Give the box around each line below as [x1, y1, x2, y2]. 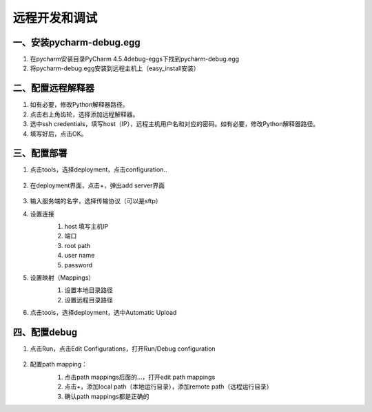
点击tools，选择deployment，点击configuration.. [30, 165, 167, 174]
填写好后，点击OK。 [30, 130, 87, 138]
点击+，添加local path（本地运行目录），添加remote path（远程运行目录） [64, 382, 273, 391]
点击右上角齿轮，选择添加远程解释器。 [30, 110, 139, 119]
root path [64, 241, 91, 249]
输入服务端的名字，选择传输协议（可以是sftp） [30, 197, 162, 205]
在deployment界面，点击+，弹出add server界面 [30, 181, 165, 189]
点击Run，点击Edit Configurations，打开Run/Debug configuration [30, 344, 216, 353]
